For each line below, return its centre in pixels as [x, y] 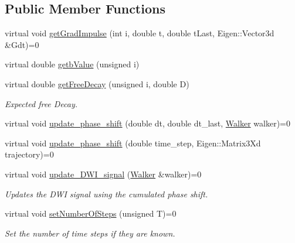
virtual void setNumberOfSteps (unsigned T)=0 [91, 213]
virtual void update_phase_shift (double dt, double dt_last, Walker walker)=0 [147, 123]
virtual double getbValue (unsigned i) [72, 64]
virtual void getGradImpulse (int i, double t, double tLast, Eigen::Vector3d [140, 33]
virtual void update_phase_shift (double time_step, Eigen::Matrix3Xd [133, 143]
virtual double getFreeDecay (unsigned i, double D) [97, 83]
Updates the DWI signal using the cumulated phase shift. [106, 194]
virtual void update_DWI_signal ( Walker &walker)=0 [103, 174]
